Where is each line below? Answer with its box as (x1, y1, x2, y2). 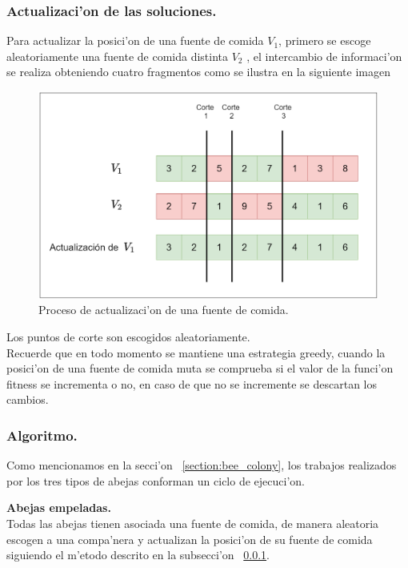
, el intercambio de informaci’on (246, 47, 402, 64)
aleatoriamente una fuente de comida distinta (6, 47, 229, 64)
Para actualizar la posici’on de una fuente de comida (6, 32, 264, 49)
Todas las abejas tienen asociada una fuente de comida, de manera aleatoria (6, 514, 379, 531)
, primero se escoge (278, 32, 371, 49)
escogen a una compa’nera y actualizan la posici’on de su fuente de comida (6, 530, 373, 547)
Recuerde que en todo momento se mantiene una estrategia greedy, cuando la (6, 344, 386, 361)
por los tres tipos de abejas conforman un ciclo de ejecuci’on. (6, 472, 305, 489)
